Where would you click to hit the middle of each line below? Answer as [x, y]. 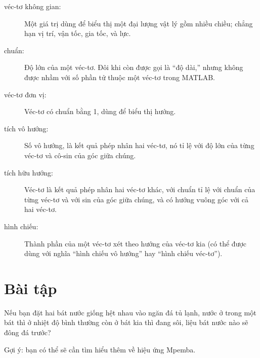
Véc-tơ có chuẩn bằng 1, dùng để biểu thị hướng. [100, 111]
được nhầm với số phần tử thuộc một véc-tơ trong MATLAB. [120, 77]
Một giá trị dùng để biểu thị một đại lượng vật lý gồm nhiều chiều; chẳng [139, 23]
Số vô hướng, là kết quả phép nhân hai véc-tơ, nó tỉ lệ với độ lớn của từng [139, 145]
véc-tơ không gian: [33, 6]
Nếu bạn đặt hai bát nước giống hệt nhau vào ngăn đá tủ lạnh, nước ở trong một [130, 312]
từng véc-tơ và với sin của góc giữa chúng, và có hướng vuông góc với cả [136, 199]
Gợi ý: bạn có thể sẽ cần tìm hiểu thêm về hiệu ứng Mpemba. [100, 349]
